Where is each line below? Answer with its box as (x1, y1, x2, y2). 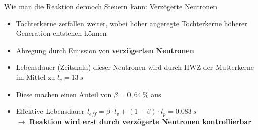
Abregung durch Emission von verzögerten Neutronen (16, 45, 194, 55)
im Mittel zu (16, 71, 55, 82)
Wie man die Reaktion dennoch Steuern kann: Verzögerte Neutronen (4, 1, 218, 11)
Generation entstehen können (16, 28, 107, 38)
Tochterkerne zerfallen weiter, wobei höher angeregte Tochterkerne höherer (16, 18, 247, 28)
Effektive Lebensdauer (16, 106, 85, 116)
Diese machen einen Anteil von (16, 89, 112, 99)
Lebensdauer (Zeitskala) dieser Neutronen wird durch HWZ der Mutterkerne (16, 62, 254, 72)
